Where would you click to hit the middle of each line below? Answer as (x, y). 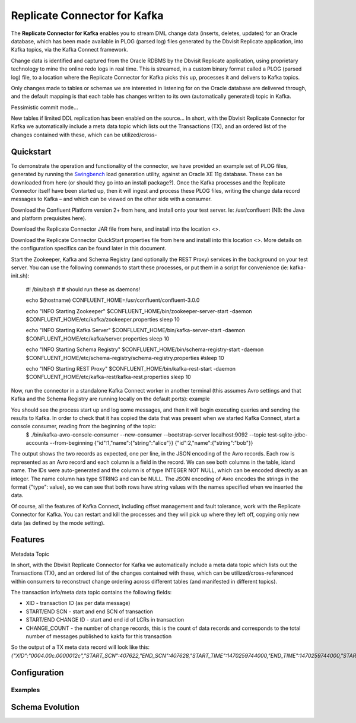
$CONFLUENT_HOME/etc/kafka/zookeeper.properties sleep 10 (103, 319)
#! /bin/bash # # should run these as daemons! (83, 289)
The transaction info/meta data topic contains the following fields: (91, 593)
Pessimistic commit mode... (44, 107)
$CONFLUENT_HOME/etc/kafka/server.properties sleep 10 (98, 339)
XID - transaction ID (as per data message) (78, 603)
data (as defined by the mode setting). (58, 523)
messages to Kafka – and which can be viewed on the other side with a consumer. (111, 199)
